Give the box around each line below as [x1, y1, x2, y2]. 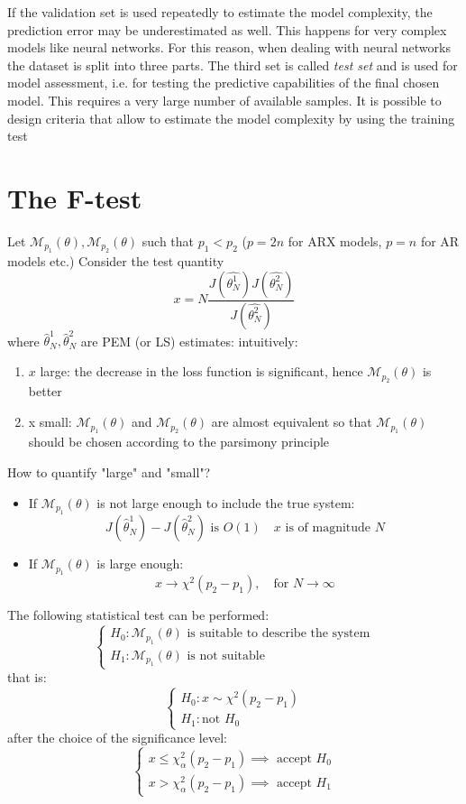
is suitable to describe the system [187, 627, 370, 641]
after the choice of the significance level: [7, 728, 227, 747]
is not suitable [187, 649, 265, 662]
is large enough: [96, 554, 184, 573]
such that [142, 231, 195, 250]
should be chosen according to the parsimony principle [28, 432, 330, 451]
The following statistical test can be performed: [7, 605, 270, 624]
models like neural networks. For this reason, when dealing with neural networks [7, 38, 451, 57]
